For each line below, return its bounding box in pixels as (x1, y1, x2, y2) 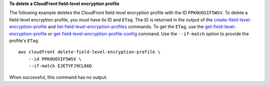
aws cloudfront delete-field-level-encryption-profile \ (18, 49, 161, 55)
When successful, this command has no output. (9, 74, 107, 80)
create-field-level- (213, 16, 252, 22)
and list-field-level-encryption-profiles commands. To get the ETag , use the (47, 24, 204, 30)
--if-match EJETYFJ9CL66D (28, 63, 92, 69)
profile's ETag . (9, 37, 39, 43)
